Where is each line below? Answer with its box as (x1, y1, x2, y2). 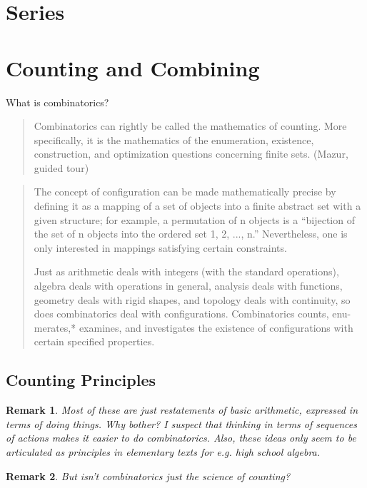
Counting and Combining (6, 53, 260, 82)
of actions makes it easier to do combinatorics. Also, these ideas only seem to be (6, 430, 356, 445)
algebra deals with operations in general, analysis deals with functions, (34, 278, 343, 293)
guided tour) (34, 160, 89, 175)
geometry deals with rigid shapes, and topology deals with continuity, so (34, 292, 351, 307)
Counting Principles (6, 369, 156, 391)
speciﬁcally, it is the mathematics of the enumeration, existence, (34, 132, 314, 147)
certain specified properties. (34, 334, 155, 349)
